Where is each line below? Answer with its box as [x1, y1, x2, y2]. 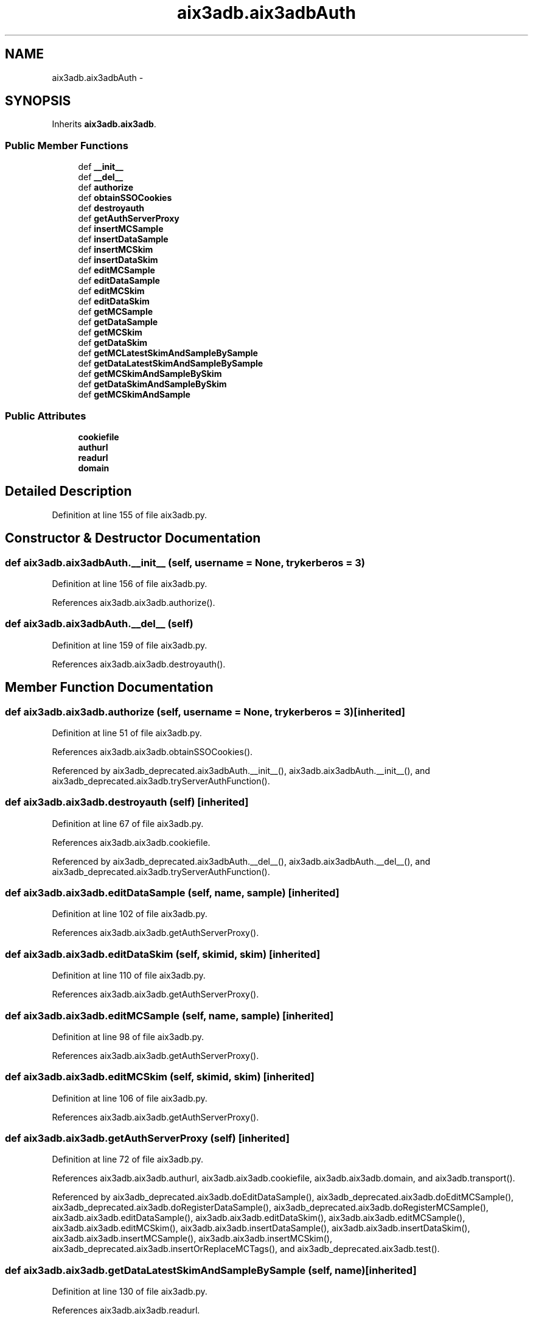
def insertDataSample [78, 234, 169, 245]
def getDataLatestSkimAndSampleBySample [78, 358, 263, 369]
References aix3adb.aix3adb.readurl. [52, 1305, 200, 1316]
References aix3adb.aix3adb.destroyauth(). [52, 658, 226, 669]
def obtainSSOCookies [78, 192, 172, 203]
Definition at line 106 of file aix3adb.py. [52, 1092, 207, 1103]
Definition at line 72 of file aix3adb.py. [52, 1154, 204, 1165]
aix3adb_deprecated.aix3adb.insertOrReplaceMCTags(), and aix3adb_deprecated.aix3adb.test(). [52, 1243, 440, 1254]
